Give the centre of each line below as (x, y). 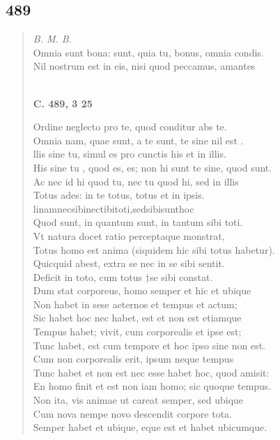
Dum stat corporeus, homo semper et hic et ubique (142, 290)
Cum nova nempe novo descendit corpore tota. (132, 413)
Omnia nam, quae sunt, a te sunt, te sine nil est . (138, 140)
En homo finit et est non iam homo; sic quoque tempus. (152, 386)
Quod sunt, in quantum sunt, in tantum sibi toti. (138, 222)
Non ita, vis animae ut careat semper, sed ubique (138, 400)
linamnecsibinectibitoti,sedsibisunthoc (114, 208)
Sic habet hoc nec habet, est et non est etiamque (137, 318)
